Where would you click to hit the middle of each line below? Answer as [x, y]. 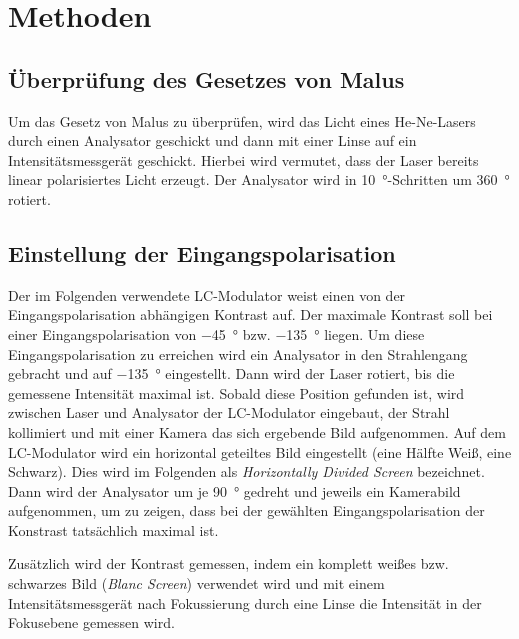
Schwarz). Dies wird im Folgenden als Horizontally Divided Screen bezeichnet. [246, 471]
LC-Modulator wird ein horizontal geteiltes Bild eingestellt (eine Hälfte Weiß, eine [260, 451]
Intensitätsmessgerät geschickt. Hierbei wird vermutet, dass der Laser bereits [243, 159]
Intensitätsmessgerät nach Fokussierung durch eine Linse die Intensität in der [245, 602]
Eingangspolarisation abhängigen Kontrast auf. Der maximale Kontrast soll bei [250, 314]
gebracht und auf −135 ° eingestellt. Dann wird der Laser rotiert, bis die [231, 373]
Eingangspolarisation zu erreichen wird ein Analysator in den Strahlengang [238, 353]
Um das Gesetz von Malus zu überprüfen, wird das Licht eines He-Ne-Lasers [242, 120]
